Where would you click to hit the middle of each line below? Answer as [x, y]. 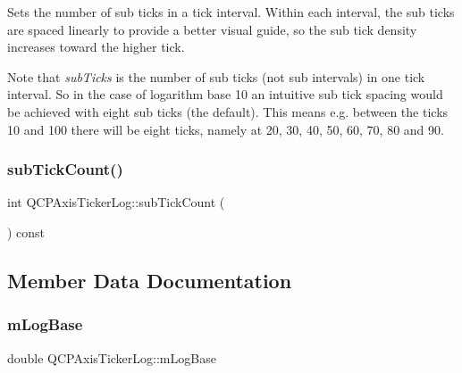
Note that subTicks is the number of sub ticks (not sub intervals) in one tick [216, 76]
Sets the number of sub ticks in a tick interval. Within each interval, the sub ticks [231, 12]
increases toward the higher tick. [96, 47]
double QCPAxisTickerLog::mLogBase [112, 357]
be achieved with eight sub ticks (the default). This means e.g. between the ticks [228, 111]
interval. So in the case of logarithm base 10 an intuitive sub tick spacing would [225, 94]
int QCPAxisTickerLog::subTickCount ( [116, 202]
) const [26, 232]
